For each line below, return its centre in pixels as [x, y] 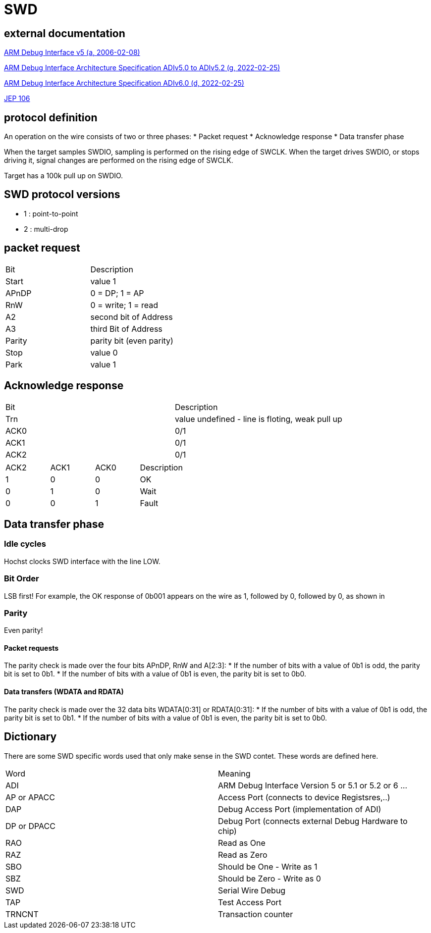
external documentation [65, 33]
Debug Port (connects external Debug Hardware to [313, 821]
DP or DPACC [30, 826]
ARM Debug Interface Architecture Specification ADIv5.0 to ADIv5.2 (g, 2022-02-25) [142, 68]
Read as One [242, 843]
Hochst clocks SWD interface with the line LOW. [82, 561]
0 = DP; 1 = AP [117, 293]
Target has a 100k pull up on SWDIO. [64, 176]
